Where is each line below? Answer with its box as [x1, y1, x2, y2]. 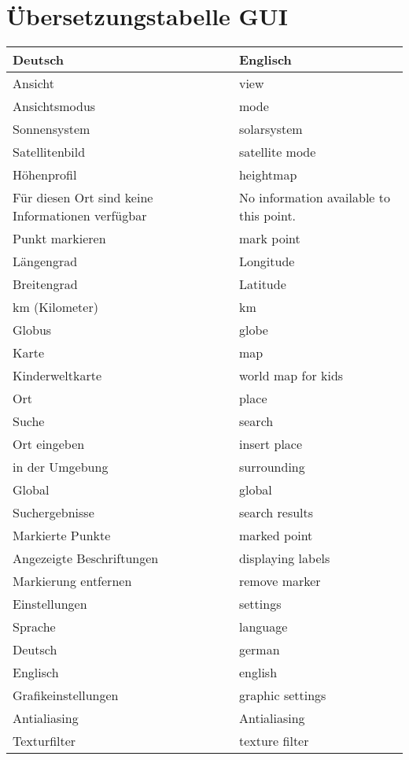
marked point [238, 526, 313, 545]
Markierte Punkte [13, 526, 111, 545]
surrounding [238, 458, 305, 476]
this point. [238, 206, 297, 225]
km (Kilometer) [13, 298, 98, 317]
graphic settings [238, 686, 326, 705]
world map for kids [238, 366, 344, 385]
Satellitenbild [13, 143, 86, 161]
